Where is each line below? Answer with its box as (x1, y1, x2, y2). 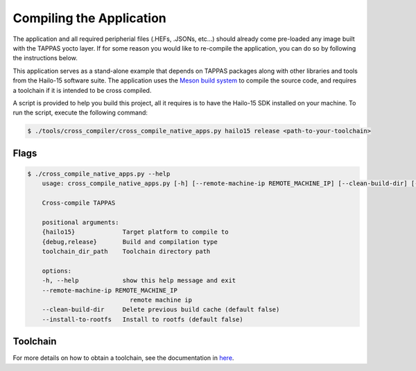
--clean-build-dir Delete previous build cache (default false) (42, 306, 280, 313)
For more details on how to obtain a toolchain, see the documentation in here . (12, 354, 234, 362)
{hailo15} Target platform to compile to (42, 228, 229, 236)
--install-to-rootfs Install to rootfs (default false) (42, 316, 243, 323)
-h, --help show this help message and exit (42, 277, 236, 284)
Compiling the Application (12, 10, 166, 26)
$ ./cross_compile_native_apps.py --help (27, 170, 171, 178)
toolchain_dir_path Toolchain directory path (42, 247, 211, 255)
